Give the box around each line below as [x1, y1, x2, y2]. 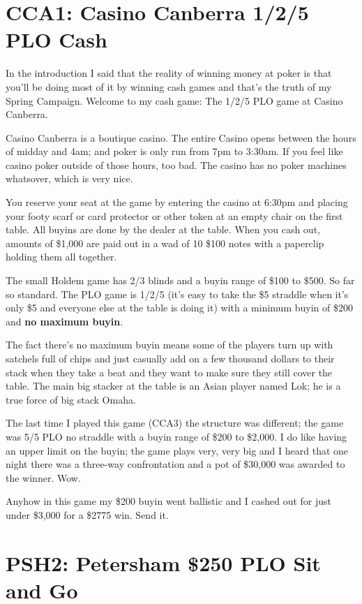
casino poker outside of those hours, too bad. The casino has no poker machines [6, 157, 347, 172]
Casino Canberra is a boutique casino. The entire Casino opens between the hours [6, 130, 356, 145]
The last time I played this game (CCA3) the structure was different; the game [6, 415, 344, 430]
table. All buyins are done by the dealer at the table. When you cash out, [6, 222, 320, 237]
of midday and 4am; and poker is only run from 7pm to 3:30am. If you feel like [6, 144, 343, 159]
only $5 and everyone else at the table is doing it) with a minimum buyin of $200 [6, 300, 353, 315]
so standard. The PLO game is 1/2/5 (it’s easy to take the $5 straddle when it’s [6, 286, 349, 301]
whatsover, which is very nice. [6, 171, 133, 186]
